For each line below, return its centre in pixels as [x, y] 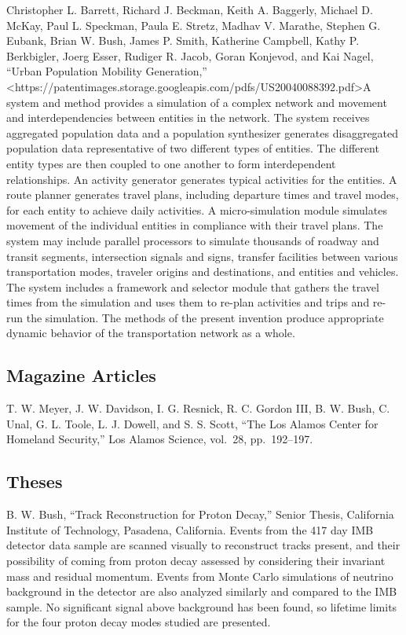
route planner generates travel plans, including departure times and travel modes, [203, 195]
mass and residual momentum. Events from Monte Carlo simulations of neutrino [200, 576]
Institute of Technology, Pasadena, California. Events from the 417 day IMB [190, 529]
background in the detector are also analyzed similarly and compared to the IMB [202, 591]
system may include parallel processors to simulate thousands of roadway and [193, 240]
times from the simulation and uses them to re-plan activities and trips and [188, 302]
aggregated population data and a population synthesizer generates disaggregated [203, 132]
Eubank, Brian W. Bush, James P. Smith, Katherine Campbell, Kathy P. [183, 40]
